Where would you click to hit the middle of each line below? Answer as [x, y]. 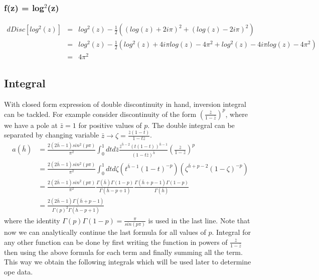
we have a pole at [31, 125]
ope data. [19, 271]
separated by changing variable [52, 135]
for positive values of [110, 125]
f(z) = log [24, 7]
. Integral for [231, 232]
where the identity [32, 220]
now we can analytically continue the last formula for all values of [105, 232]
